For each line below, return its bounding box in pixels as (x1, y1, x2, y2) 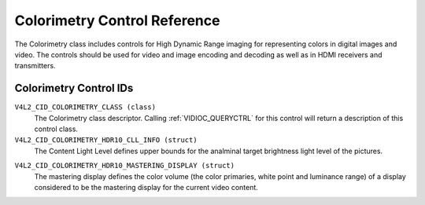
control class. (34, 124, 79, 134)
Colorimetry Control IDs (14, 82, 134, 95)
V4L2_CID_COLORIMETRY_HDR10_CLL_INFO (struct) (14, 136, 198, 145)
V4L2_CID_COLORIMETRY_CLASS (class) (14, 103, 157, 112)
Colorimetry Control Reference (14, 12, 220, 29)
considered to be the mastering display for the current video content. (34, 182, 259, 192)
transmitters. (14, 61, 56, 71)
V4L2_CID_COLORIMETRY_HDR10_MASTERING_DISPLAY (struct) (14, 161, 235, 170)
